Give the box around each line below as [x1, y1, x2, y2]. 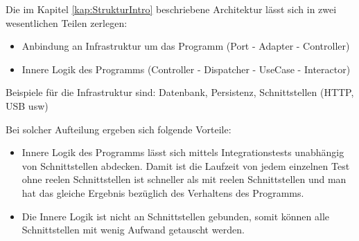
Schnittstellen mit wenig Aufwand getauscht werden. [21, 222, 245, 237]
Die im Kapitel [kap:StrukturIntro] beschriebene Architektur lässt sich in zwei [6, 2, 337, 16]
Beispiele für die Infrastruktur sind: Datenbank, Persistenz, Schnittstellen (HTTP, [6, 85, 354, 99]
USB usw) [6, 98, 49, 113]
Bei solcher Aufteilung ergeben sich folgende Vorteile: [6, 122, 231, 136]
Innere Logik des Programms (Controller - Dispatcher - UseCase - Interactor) [21, 61, 351, 76]
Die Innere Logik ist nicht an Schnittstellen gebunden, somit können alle [21, 209, 330, 223]
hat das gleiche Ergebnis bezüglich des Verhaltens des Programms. [21, 185, 304, 200]
